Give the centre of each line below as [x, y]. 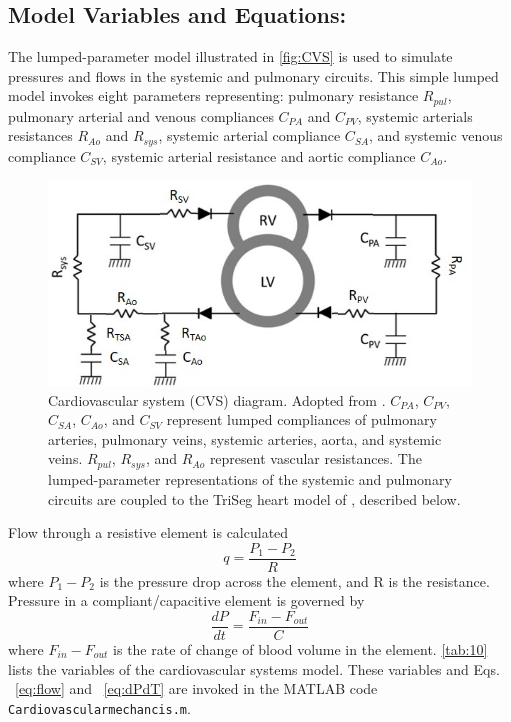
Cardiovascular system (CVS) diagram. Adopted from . [217, 399]
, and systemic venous [436, 135]
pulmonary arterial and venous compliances [141, 115]
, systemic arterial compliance [249, 135]
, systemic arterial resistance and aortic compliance [259, 155]
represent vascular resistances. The [315, 458]
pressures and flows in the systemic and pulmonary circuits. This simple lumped [253, 75]
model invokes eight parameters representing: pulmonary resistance [213, 95]
